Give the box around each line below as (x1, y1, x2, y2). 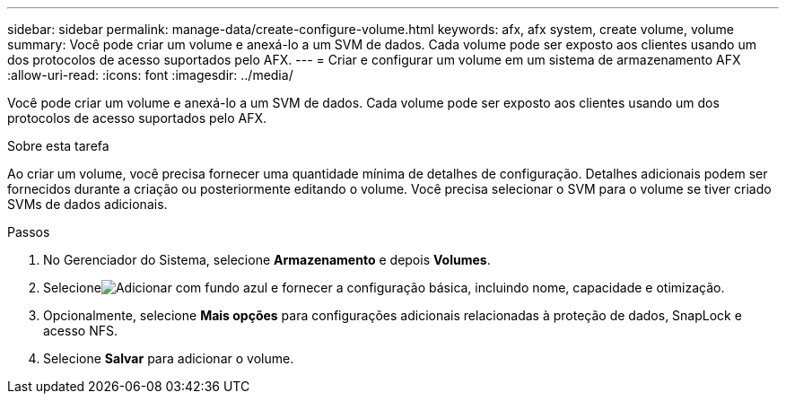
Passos (7, 224, 50, 240)
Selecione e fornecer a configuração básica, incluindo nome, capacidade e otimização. (43, 280, 725, 295)
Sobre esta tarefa (7, 138, 109, 153)
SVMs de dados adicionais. (7, 196, 168, 212)
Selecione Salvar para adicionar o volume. (43, 351, 294, 366)
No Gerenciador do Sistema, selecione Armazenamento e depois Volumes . (43, 252, 491, 267)
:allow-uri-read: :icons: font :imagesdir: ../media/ (7, 67, 293, 83)
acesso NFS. (43, 323, 118, 338)
